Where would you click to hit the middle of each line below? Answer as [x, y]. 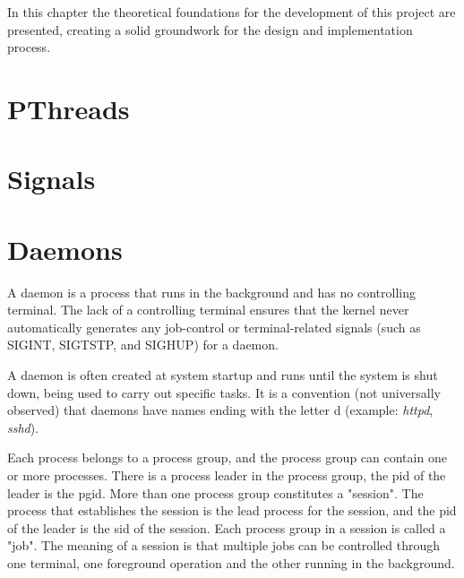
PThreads [69, 108]
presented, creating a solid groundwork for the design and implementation [210, 29]
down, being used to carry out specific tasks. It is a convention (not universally [224, 392]
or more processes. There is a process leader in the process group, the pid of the [227, 475]
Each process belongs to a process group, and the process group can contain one [227, 457]
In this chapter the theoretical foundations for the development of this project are [232, 12]
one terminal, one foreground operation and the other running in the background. [231, 562]
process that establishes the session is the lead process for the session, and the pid [232, 510]
